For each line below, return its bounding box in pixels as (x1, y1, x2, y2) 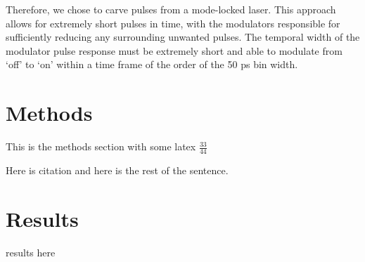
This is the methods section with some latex (6, 139, 196, 154)
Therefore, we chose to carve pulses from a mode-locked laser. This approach (6, 2, 336, 16)
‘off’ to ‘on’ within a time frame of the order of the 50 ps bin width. (6, 57, 298, 72)
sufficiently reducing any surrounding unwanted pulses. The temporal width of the (6, 30, 360, 44)
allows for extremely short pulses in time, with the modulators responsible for (6, 15, 340, 30)
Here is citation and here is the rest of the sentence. (6, 162, 229, 177)
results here (6, 244, 56, 259)
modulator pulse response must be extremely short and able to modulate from (6, 43, 342, 58)
